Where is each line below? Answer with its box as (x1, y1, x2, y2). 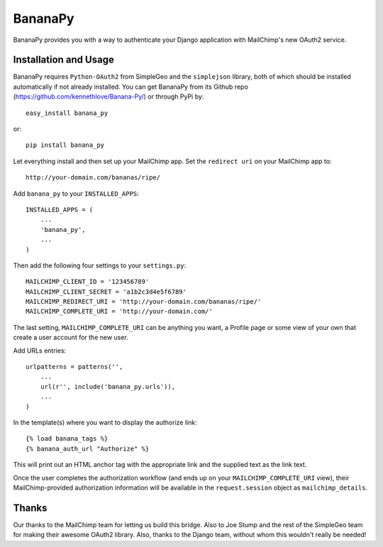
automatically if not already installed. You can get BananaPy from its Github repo (13, 82, 248, 91)
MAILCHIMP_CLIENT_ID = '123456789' (26, 277, 150, 286)
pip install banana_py (26, 141, 105, 149)
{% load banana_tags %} (26, 435, 109, 443)
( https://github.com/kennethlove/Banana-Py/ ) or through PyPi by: (13, 92, 204, 101)
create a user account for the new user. (13, 333, 129, 342)
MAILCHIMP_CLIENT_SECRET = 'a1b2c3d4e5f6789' (26, 287, 187, 296)
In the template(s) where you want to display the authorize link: (13, 419, 198, 426)
